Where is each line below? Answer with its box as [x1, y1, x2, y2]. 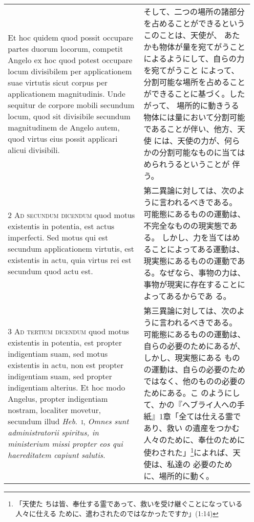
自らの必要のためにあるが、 [143, 340, 245, 351]
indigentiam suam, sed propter [8, 370, 112, 382]
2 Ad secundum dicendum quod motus [8, 209, 135, 220]
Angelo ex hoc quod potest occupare [8, 54, 132, 65]
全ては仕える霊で [178, 411, 241, 422]
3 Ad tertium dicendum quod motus [8, 326, 129, 337]
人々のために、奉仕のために [143, 434, 245, 445]
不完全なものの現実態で [143, 220, 230, 231]
